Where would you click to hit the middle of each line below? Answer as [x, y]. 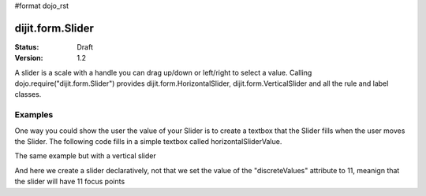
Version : [29, 58]
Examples [34, 115]
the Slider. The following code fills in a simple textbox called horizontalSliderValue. [148, 141]
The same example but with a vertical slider [86, 156]
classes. [28, 94]
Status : [27, 46]
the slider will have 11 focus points [70, 182]
